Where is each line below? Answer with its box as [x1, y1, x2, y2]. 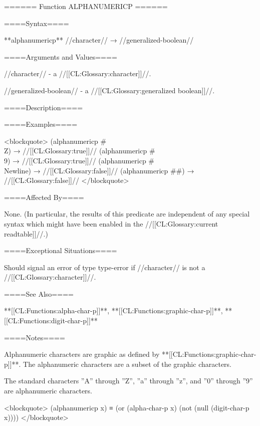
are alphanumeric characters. [4, 385, 93, 396]
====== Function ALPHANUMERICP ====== [4, 1, 168, 11]
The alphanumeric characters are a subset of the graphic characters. [23, 358, 232, 369]
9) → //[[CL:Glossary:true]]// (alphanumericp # [4, 155, 155, 165]
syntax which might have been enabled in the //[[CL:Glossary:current [4, 218, 218, 229]
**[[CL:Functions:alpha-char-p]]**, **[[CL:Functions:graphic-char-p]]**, [4, 305, 223, 316]
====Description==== [4, 102, 83, 112]
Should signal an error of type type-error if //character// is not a [4, 262, 205, 272]
